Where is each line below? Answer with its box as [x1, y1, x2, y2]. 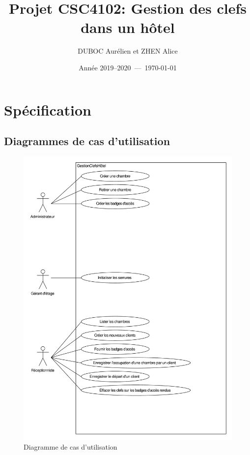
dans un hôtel [81, 17, 175, 37]
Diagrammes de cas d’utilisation [4, 133, 170, 149]
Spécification [4, 99, 91, 120]
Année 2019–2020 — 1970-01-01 [79, 62, 177, 72]
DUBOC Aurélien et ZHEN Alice [78, 46, 178, 56]
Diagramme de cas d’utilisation [24, 441, 117, 452]
